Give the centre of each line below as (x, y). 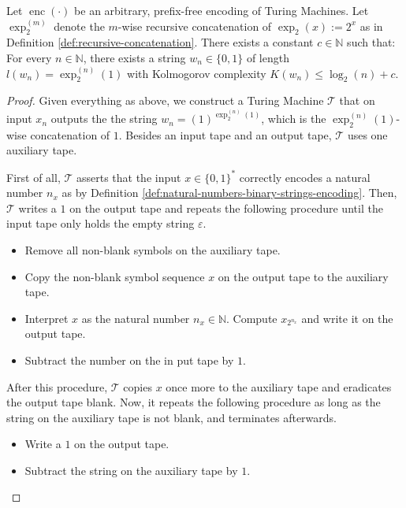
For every (29, 57)
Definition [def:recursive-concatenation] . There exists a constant (160, 42)
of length (268, 57)
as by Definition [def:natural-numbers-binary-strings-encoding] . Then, (229, 193)
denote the (79, 26)
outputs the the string (104, 119)
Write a (43, 444)
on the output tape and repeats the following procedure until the (226, 208)
